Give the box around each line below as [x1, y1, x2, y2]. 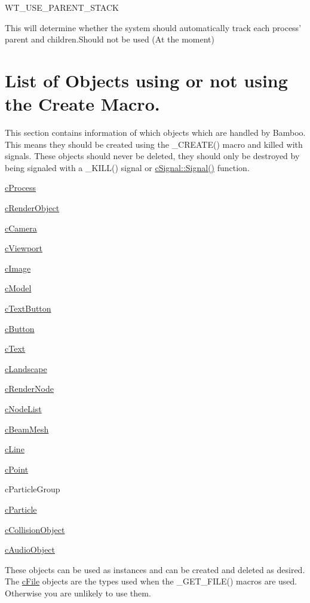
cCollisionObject [5, 523, 65, 535]
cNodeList [5, 403, 42, 415]
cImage [5, 261, 31, 274]
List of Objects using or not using [5, 68, 288, 92]
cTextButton [5, 302, 51, 315]
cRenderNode [5, 382, 54, 395]
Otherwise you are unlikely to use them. [5, 586, 151, 599]
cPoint [5, 462, 29, 475]
